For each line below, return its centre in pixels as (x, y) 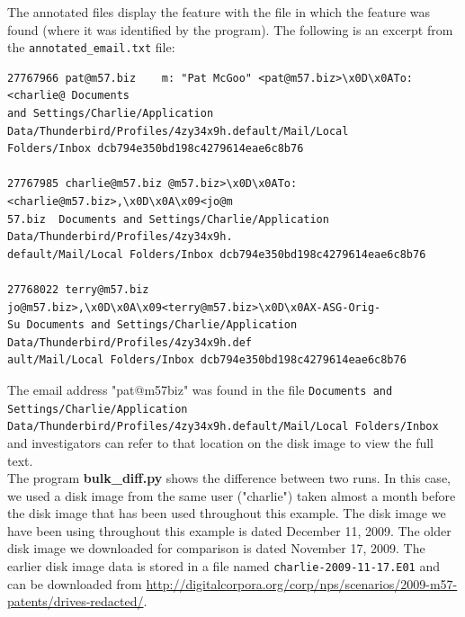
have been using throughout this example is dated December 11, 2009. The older (229, 530)
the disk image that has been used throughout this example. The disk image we (227, 513)
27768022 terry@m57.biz (78, 289)
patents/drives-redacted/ (76, 601)
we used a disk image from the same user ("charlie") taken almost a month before (232, 495)
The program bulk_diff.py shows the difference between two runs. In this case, (229, 478)
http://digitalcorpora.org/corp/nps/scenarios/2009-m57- (302, 583)
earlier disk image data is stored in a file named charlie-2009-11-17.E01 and (224, 566)
